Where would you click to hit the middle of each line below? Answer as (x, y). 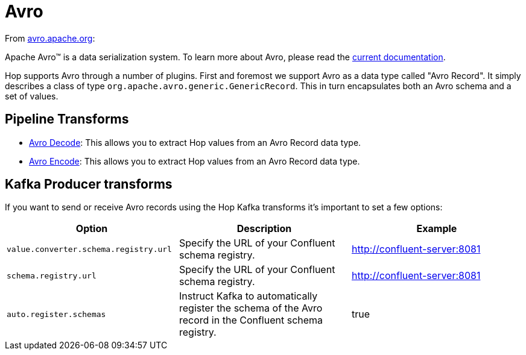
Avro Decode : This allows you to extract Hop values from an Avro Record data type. (195, 142)
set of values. (32, 96)
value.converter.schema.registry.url (89, 249)
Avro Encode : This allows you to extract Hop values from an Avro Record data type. (195, 161)
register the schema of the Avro (251, 308)
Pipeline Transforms (67, 119)
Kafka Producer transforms (89, 184)
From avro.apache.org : (50, 38)
